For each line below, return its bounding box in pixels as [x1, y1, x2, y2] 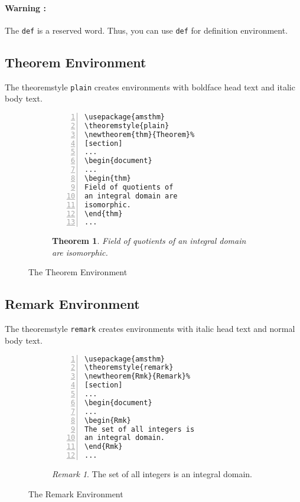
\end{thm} [84, 209, 123, 218]
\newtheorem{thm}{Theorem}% [84, 130, 195, 139]
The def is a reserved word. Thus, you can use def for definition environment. [5, 24, 288, 36]
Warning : [5, 1, 46, 14]
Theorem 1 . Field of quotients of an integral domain [52, 234, 246, 247]
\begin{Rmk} [84, 416, 131, 425]
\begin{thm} [84, 174, 131, 183]
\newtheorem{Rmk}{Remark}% [84, 372, 190, 381]
